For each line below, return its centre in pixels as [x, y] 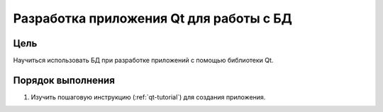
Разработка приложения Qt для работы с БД [152, 18]
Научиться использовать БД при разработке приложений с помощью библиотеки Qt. [143, 61]
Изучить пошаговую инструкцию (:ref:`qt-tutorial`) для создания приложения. [148, 97]
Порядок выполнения [64, 80]
